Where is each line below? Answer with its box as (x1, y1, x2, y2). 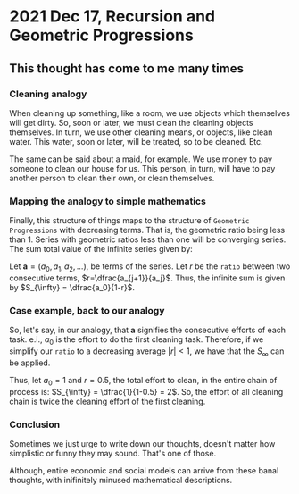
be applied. (9, 357, 51, 368)
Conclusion (9, 418, 61, 431)
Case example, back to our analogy (9, 304, 165, 316)
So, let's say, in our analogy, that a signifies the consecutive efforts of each (9, 324, 287, 336)
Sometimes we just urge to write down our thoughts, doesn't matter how (9, 438, 276, 448)
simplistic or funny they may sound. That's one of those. (9, 448, 217, 458)
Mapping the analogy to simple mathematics (9, 195, 207, 207)
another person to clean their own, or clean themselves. (9, 172, 215, 183)
